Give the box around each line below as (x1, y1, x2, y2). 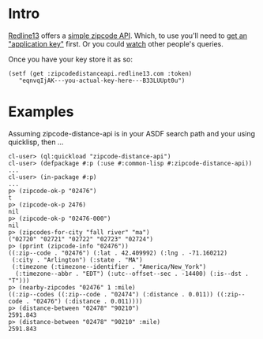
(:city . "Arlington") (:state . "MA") (11, 255, 144, 264)
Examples (8, 103, 74, 121)
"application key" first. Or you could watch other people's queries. (8, 39, 224, 48)
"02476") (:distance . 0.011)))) (32, 297, 144, 305)
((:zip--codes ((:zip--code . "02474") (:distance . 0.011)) (8, 290, 214, 298)
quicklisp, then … (8, 137, 64, 147)
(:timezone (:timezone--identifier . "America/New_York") (11, 263, 207, 270)
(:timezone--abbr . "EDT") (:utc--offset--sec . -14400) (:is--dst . (15, 270, 249, 278)
